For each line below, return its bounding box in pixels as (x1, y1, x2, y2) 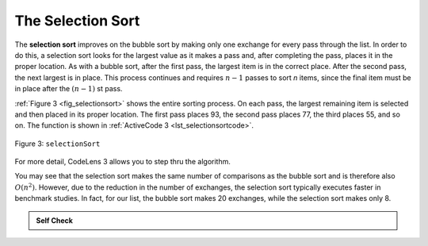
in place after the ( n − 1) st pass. (14, 84, 123, 94)
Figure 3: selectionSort (14, 139, 101, 148)
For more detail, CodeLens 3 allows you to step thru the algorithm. (14, 157, 231, 167)
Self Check (36, 215, 73, 225)
